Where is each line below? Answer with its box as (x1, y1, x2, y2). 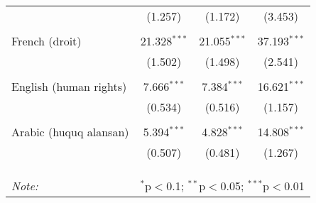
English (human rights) (11, 78, 127, 94)
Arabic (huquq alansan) (11, 124, 129, 140)
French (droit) (11, 33, 82, 49)
